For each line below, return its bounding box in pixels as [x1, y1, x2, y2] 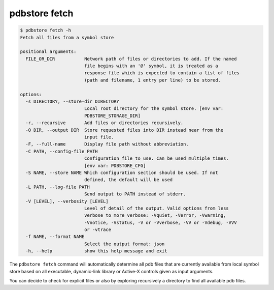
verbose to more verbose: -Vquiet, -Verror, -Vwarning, [84, 213, 226, 218]
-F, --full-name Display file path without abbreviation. [25, 141, 189, 147]
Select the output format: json [84, 241, 165, 247]
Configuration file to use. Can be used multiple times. [84, 156, 229, 161]
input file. [84, 134, 114, 140]
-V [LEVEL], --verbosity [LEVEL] [25, 198, 109, 204]
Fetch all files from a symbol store [20, 35, 114, 40]
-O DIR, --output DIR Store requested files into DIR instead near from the [25, 127, 224, 133]
